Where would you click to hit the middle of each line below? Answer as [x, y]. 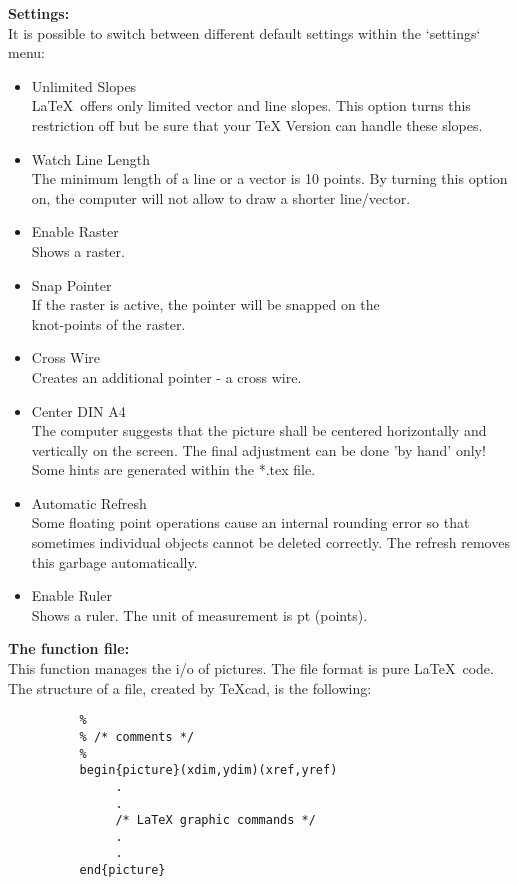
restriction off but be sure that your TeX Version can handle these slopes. [257, 124]
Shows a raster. [78, 250]
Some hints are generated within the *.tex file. [173, 469]
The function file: [69, 648]
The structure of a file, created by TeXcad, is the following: [190, 687]
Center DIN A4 [78, 410]
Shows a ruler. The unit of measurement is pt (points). [199, 614]
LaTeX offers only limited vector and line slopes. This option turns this [251, 105]
